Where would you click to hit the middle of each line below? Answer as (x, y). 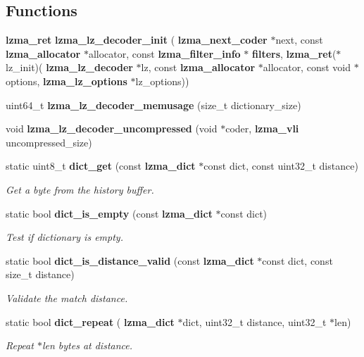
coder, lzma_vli (262, 129)
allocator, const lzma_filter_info (164, 53)
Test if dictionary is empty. (64, 237)
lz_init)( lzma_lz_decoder (69, 67)
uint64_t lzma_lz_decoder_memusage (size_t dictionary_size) (153, 105)
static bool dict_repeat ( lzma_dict (90, 321)
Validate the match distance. (67, 297)
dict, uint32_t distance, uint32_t (255, 321)
